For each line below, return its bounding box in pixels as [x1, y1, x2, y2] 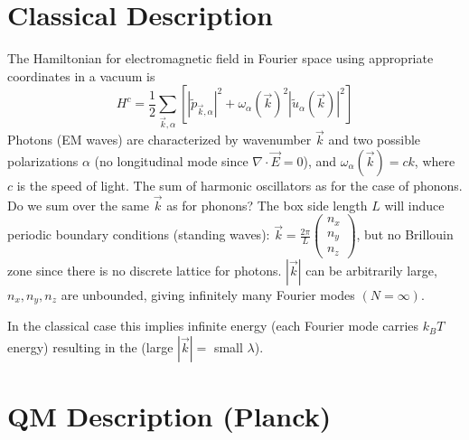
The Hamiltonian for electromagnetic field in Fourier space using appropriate [7, 49, 434, 68]
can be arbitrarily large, [305, 260, 437, 279]
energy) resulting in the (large [7, 338, 174, 356]
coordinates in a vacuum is [7, 66, 155, 85]
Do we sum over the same [7, 195, 150, 214]
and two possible [328, 130, 421, 149]
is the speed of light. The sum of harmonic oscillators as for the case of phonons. [16, 176, 463, 195]
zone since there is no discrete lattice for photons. [7, 260, 282, 279]
